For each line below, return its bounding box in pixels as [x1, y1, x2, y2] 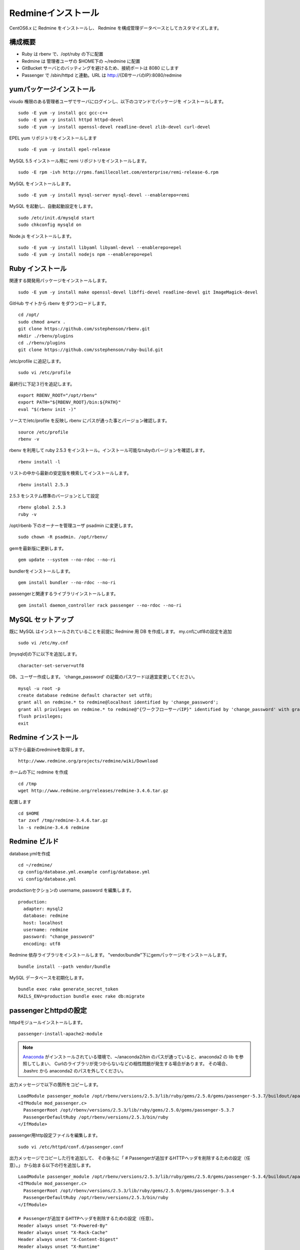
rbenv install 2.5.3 [18, 481, 68, 487]
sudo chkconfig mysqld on [18, 222, 82, 227]
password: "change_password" [23, 934, 95, 939]
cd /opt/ [18, 312, 39, 317]
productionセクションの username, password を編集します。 [9, 887, 134, 893]
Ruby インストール [9, 264, 67, 273]
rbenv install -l [18, 459, 60, 464]
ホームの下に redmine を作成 [9, 769, 68, 775]
